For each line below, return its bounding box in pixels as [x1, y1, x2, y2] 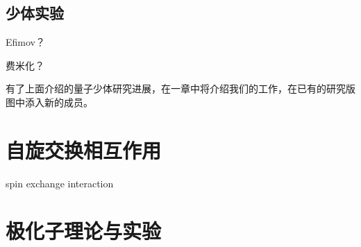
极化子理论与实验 [6, 216, 162, 245]
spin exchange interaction [6, 176, 114, 190]
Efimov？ [6, 35, 45, 49]
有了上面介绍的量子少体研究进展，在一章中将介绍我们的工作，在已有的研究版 [6, 81, 355, 96]
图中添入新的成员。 [6, 94, 93, 109]
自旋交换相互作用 [6, 135, 162, 164]
